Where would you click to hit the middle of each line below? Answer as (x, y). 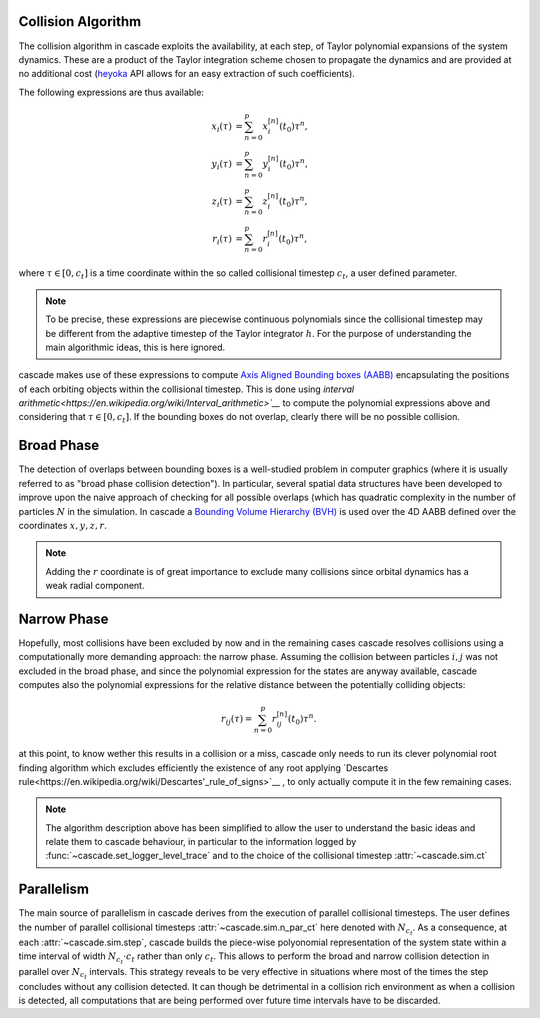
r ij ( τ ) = (236, 720)
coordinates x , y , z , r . (62, 525)
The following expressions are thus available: (111, 92)
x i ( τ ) (221, 127)
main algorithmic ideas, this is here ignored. (135, 347)
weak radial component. (95, 586)
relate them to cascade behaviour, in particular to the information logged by (201, 842)
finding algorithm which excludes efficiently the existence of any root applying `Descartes (203, 767)
